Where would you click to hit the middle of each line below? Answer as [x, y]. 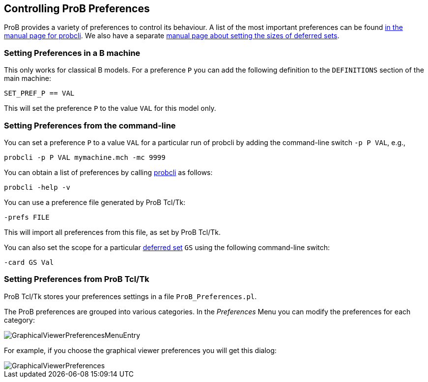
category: [19, 320]
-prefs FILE [27, 217]
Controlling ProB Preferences [77, 9]
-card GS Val [29, 262]
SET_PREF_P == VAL [39, 93]
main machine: [28, 78]
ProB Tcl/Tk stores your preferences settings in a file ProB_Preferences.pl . [130, 296]
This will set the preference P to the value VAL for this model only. [110, 108]
